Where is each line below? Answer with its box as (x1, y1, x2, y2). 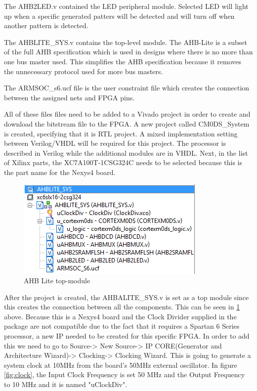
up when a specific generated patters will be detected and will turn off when (4, 10, 235, 21)
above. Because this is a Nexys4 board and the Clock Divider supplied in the (4, 311, 237, 321)
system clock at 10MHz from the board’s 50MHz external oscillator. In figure (4, 359, 237, 370)
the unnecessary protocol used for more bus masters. (4, 66, 163, 76)
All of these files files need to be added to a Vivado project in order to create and (4, 109, 251, 119)
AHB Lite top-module (24, 275, 90, 286)
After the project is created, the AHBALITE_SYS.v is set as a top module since (4, 292, 249, 302)
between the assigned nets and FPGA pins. (4, 92, 135, 102)
